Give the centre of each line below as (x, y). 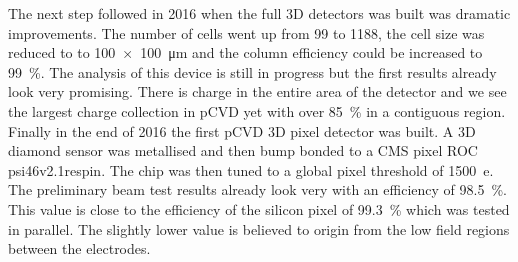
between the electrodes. (79, 248)
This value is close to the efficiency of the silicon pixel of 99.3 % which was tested (259, 208)
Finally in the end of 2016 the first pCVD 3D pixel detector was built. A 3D (242, 130)
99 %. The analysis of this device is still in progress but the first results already (252, 71)
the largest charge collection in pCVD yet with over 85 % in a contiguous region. (257, 110)
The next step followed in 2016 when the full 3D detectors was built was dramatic (259, 13)
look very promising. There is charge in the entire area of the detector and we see (257, 91)
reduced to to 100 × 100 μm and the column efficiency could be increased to (245, 52)
